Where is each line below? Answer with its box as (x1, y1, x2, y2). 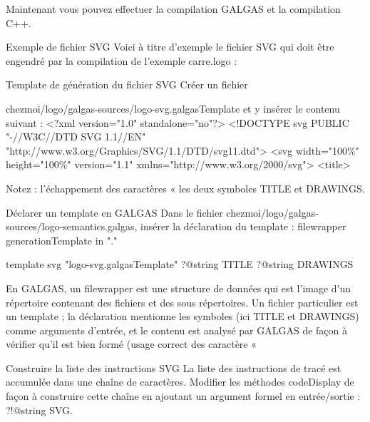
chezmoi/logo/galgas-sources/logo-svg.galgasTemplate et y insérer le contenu (6, 101, 340, 115)
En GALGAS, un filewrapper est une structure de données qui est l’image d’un (6, 280, 351, 295)
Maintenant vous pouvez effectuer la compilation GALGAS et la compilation (6, 1, 341, 16)
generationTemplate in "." (6, 232, 118, 247)
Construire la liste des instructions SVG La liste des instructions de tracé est (6, 360, 341, 375)
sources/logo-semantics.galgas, (6, 219, 138, 234)
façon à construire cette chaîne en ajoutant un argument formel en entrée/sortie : (6, 388, 361, 403)
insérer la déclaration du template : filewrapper (140, 219, 346, 234)
